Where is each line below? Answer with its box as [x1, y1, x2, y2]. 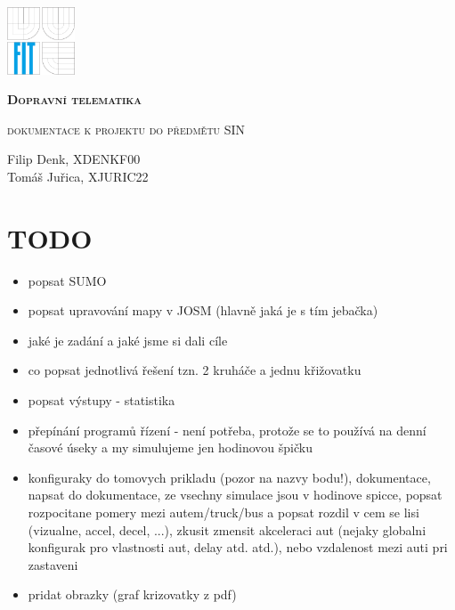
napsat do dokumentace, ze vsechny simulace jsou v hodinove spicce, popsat [28, 485, 443, 504]
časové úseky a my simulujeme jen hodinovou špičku [28, 438, 313, 457]
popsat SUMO [28, 271, 107, 289]
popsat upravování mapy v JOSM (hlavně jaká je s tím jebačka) [28, 301, 378, 320]
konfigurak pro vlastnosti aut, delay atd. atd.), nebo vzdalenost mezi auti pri [28, 538, 448, 557]
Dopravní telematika [7, 90, 142, 109]
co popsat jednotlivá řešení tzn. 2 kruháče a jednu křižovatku [28, 361, 362, 379]
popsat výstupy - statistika [28, 391, 175, 410]
